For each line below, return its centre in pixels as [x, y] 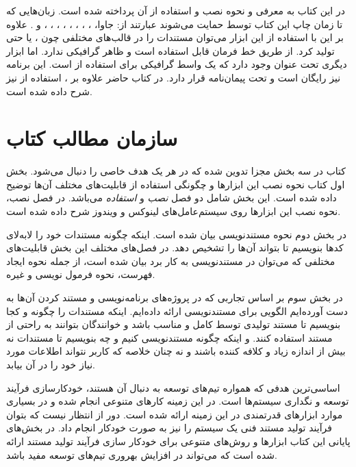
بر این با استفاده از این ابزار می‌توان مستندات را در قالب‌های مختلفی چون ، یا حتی [175, 37]
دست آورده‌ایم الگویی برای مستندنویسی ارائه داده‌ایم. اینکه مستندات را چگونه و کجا [177, 311]
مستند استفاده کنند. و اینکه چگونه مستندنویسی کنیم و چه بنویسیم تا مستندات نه [169, 337]
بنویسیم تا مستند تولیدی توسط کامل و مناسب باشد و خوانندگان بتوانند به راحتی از [174, 324]
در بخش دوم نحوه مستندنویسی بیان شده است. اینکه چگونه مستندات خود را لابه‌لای [177, 234]
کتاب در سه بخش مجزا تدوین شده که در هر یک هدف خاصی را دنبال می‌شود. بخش [176, 171]
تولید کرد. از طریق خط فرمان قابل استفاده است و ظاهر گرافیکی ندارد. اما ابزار [170, 50]
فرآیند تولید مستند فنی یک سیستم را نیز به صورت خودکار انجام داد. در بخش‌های [169, 428]
